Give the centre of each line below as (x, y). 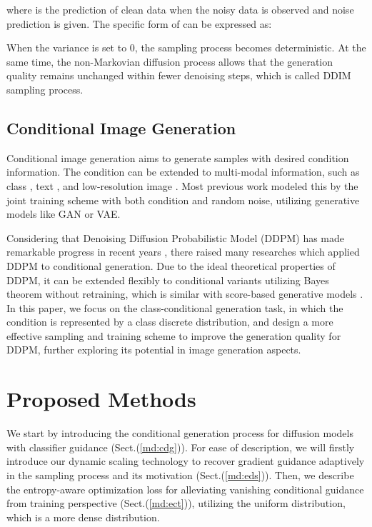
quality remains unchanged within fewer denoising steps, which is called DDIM (179, 75)
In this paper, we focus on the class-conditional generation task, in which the (175, 307)
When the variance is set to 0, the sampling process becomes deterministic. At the (186, 47)
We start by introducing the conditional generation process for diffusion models (180, 433)
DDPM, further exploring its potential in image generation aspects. (154, 350)
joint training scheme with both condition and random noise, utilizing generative (183, 200)
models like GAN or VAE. (64, 214)
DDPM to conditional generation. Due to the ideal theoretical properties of (171, 265)
